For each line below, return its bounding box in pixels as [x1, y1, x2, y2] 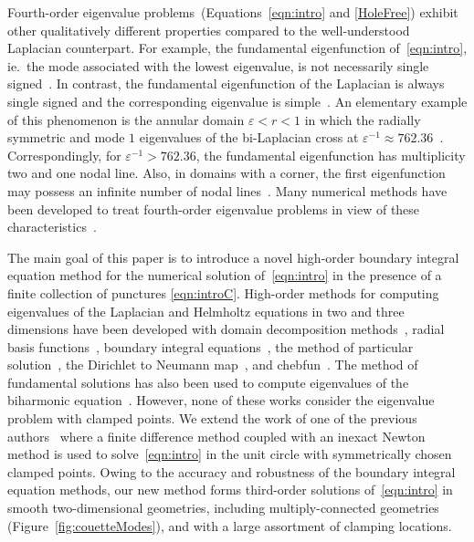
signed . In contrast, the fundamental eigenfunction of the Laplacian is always [7, 74, 445, 93]
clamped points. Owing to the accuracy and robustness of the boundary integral [7, 462, 456, 481]
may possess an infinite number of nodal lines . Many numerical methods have [7, 181, 448, 200]
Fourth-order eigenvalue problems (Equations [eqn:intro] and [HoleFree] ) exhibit [7, 3, 458, 21]
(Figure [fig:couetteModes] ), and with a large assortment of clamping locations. [7, 516, 452, 535]
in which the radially [304, 109, 421, 129]
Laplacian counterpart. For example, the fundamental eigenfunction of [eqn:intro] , [7, 38, 468, 57]
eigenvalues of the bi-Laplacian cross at [139, 128, 359, 147]
